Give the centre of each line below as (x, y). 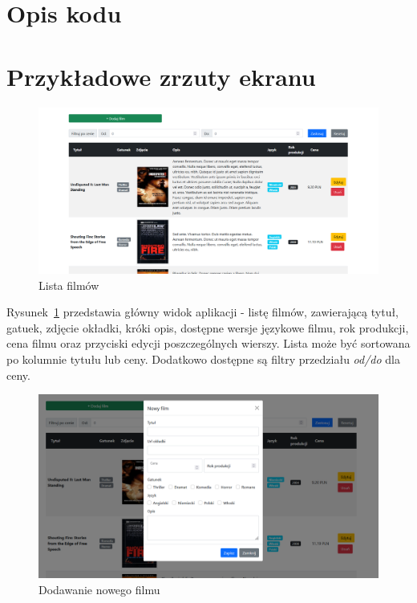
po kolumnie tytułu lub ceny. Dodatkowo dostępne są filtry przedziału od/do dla (203, 359)
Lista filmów (69, 285)
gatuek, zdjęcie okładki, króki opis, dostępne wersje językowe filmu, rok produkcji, (208, 327)
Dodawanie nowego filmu (99, 590)
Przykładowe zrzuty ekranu (161, 76)
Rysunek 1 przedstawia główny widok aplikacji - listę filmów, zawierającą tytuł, (203, 312)
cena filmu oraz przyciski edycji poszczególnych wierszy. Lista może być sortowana (208, 343)
